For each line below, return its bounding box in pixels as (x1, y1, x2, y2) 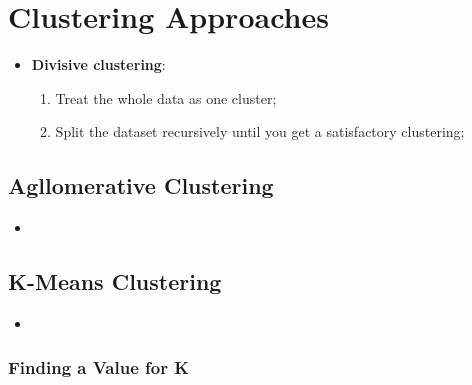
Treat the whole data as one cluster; (55, 87, 277, 108)
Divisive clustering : (31, 54, 166, 75)
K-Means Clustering (8, 266, 222, 297)
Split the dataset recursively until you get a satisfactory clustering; (55, 121, 465, 142)
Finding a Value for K (8, 355, 189, 380)
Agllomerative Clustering (8, 170, 274, 201)
